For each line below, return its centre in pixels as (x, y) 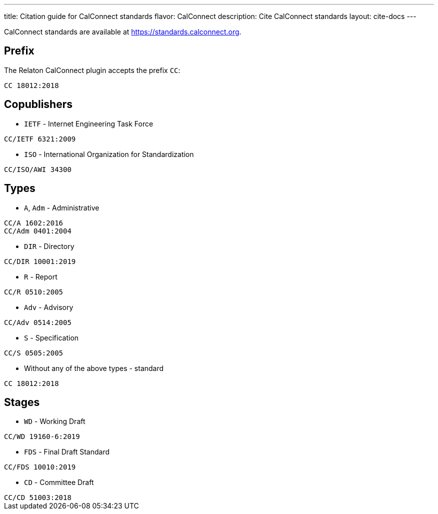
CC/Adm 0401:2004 (38, 231)
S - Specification (51, 337)
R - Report (41, 276)
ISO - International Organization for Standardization (109, 154)
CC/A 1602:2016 (34, 223)
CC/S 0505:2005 (34, 353)
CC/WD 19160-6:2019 (42, 437)
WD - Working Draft (55, 421)
